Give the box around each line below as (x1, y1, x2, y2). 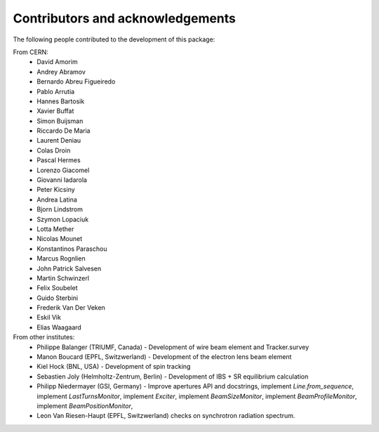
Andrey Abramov (36, 67, 86, 76)
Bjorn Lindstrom (36, 205, 84, 214)
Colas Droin (36, 146, 71, 155)
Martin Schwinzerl (36, 274, 90, 282)
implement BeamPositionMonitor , (36, 402, 133, 410)
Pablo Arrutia (36, 87, 75, 96)
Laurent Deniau (36, 136, 81, 145)
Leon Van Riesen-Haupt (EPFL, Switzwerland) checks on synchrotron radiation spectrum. (36, 412, 295, 420)
